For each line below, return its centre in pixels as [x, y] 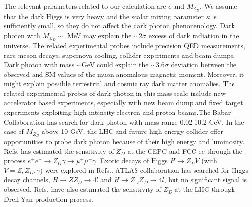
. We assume [219, 6]
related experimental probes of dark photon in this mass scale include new [115, 93]
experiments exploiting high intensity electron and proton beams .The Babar [117, 112]
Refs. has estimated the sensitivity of [59, 151]
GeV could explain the [115, 65]
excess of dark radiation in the [194, 35]
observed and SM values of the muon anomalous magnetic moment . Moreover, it [124, 74]
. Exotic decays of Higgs [132, 160]
